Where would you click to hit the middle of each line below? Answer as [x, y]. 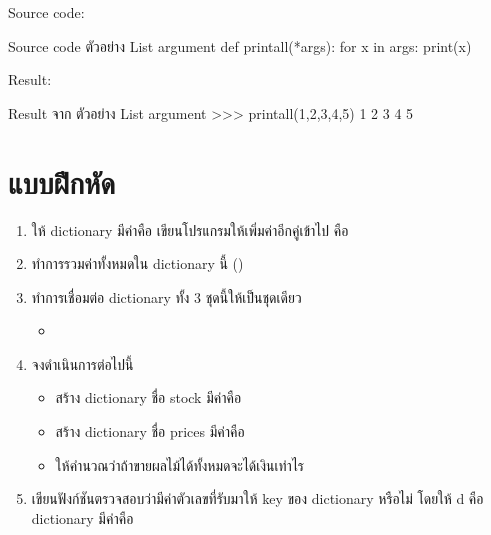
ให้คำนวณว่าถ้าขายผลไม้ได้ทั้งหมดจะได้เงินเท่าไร [180, 464]
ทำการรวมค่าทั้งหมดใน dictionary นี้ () [137, 263]
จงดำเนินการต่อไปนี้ [82, 363]
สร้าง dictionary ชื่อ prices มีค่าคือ [150, 431]
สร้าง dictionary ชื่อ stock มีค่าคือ [148, 397]
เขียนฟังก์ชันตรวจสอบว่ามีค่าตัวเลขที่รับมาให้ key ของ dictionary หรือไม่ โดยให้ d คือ [257, 498]
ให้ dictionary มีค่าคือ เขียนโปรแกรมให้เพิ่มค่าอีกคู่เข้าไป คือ [190, 229]
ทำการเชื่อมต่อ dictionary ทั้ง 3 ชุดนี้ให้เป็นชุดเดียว [166, 296]
